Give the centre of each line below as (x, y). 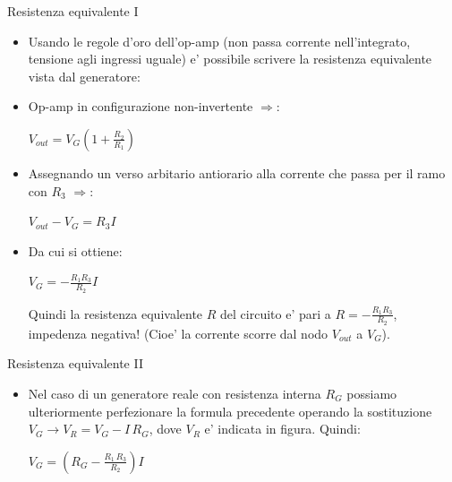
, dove (165, 429)
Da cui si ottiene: (75, 250)
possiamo (372, 393)
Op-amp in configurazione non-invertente (141, 106)
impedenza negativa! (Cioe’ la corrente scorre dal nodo (178, 333)
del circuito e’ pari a (276, 313)
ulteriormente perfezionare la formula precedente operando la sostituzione (230, 411)
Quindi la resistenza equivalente (115, 313)
